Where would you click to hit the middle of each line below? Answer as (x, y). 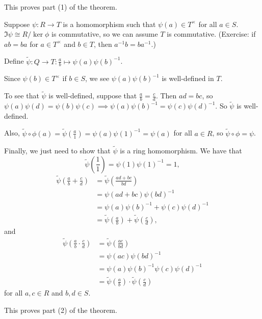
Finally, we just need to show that (57, 150)
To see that (22, 96)
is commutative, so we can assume (105, 34)
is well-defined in (188, 78)
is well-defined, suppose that (93, 96)
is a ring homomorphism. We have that (181, 150)
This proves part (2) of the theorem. (61, 310)
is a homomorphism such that (109, 24)
